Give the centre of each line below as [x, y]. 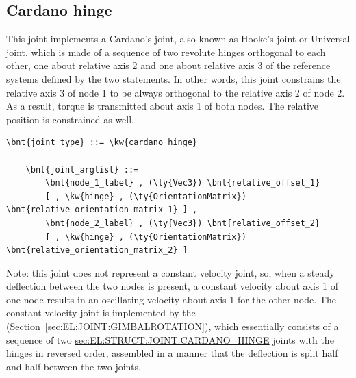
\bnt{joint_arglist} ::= [82, 169]
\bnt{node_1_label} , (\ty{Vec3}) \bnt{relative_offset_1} [183, 183]
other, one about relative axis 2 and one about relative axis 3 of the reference [168, 65]
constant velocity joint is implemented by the [101, 313]
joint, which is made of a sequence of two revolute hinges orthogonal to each [166, 52]
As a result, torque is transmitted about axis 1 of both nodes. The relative [163, 106]
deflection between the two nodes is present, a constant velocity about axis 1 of [172, 286]
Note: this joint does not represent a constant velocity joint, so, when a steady [170, 272]
